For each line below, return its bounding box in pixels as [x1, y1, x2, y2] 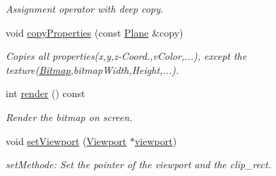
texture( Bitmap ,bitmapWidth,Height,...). [6, 62, 179, 77]
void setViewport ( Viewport [6, 133, 127, 148]
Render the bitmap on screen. [6, 109, 133, 124]
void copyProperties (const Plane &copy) [6, 25, 184, 39]
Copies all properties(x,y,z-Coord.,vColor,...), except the [6, 49, 247, 63]
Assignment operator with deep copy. [6, 1, 164, 15]
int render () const [6, 86, 85, 101]
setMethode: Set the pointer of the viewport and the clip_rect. [6, 157, 271, 172]
